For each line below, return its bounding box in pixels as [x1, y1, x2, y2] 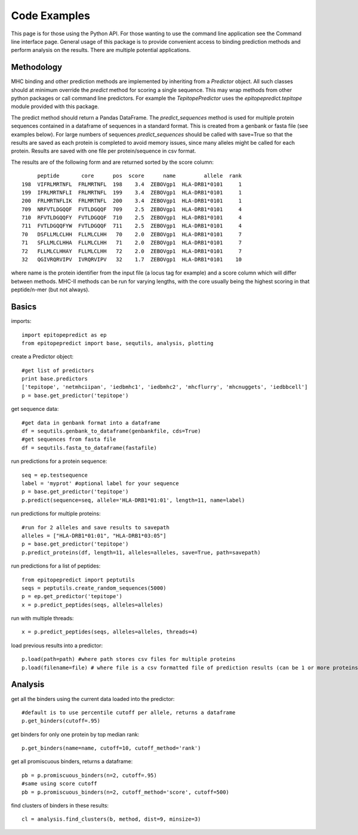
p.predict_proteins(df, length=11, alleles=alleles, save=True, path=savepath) [21, 549, 261, 556]
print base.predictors [21, 376, 88, 382]
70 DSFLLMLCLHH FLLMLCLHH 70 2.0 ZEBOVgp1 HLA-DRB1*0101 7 [21, 231, 242, 237]
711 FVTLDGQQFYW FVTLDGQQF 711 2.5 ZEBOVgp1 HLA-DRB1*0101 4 [21, 223, 242, 230]
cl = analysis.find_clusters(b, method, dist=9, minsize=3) [21, 816, 201, 822]
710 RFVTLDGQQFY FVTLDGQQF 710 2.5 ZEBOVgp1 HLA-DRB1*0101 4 [21, 214, 242, 221]
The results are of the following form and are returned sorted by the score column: [11, 159, 214, 166]
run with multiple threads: [11, 615, 74, 622]
